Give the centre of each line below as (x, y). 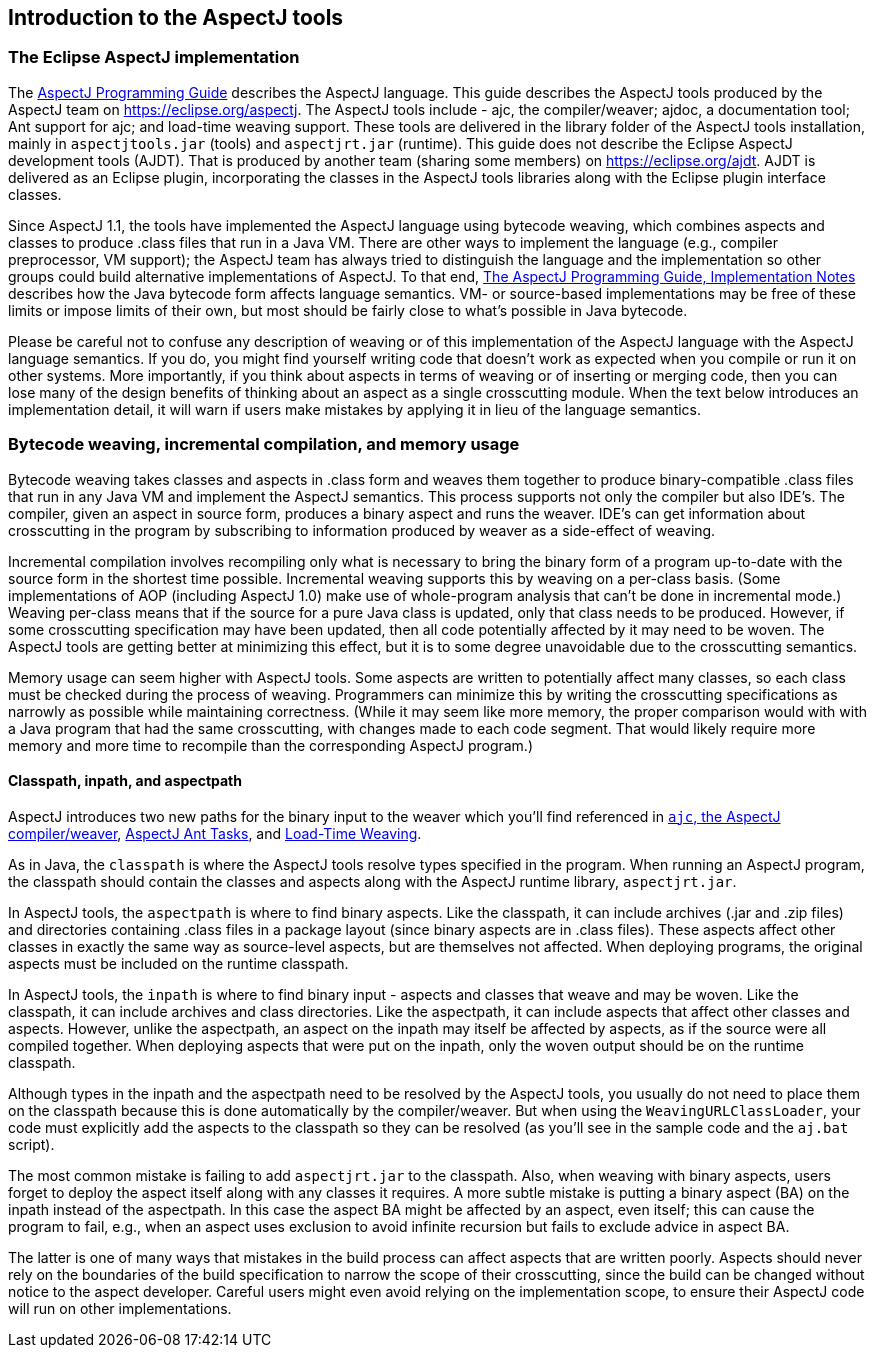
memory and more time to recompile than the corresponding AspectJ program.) (271, 745)
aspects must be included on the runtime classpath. (178, 963)
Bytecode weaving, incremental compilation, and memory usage (264, 444)
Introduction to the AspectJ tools (176, 17)
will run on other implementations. (120, 1308)
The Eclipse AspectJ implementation (154, 57)
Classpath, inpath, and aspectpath (125, 781)
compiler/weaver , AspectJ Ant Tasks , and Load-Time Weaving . (215, 833)
